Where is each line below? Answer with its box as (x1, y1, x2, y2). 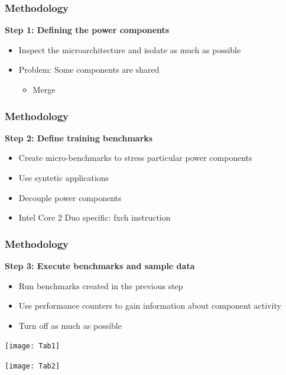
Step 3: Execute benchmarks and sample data (5, 260, 195, 271)
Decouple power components (18, 191, 122, 203)
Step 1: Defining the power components (5, 24, 170, 36)
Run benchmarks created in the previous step (18, 279, 183, 292)
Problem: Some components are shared (18, 63, 160, 76)
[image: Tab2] (5, 362, 60, 371)
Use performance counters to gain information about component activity (18, 299, 281, 312)
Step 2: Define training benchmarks (5, 131, 153, 144)
